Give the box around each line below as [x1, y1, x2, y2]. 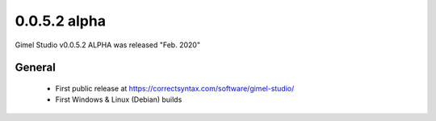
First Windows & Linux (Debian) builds [55, 95, 182, 104]
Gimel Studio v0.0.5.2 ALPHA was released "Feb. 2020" [15, 40, 201, 50]
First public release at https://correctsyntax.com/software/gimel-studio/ [55, 83, 295, 93]
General [15, 61, 57, 75]
